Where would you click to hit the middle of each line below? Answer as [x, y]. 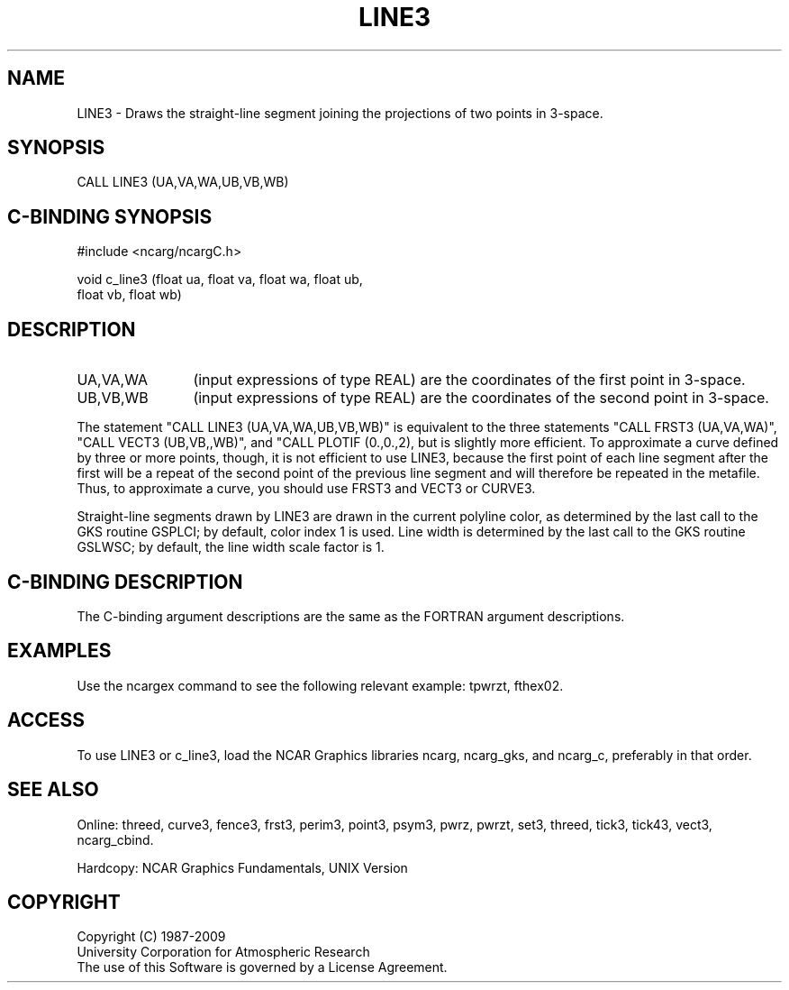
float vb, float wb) [129, 295]
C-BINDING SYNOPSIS [110, 216]
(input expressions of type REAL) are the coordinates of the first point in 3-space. [469, 380]
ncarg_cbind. [115, 839]
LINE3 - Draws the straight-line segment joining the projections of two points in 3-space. [340, 113]
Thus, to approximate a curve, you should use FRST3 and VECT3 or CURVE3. [306, 489]
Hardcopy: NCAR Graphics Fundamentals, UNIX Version [242, 867]
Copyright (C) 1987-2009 [151, 937]
